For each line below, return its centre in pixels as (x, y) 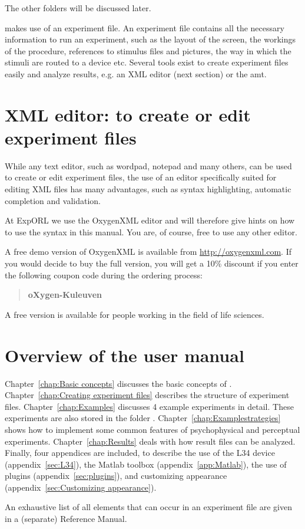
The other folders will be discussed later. (78, 8)
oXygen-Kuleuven (65, 295)
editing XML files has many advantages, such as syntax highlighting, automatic (148, 189)
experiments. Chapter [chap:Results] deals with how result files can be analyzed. (150, 441)
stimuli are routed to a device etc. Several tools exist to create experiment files (147, 62)
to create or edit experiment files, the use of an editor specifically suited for (141, 177)
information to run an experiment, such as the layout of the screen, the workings (150, 39)
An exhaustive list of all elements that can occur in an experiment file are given (148, 507)
